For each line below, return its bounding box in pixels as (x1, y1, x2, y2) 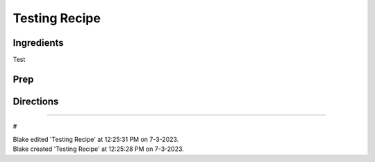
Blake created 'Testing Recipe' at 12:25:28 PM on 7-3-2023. (12, 145, 184, 153)
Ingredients (12, 37, 64, 49)
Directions (12, 95, 59, 107)
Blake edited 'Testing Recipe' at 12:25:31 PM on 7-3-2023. (12, 135, 179, 143)
